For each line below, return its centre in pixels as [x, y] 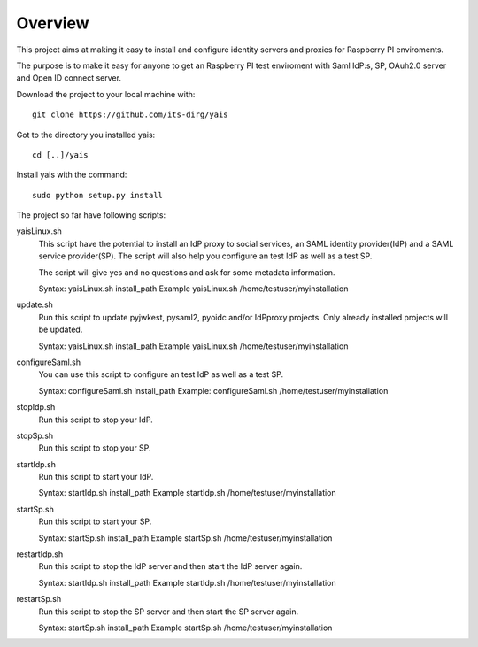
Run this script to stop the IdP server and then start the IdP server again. [170, 566]
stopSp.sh [35, 435]
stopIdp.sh [36, 407]
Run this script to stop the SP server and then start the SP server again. [169, 612]
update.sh [35, 304]
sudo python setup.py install [98, 195]
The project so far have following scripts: [91, 215]
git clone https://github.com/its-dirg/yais [131, 115]
